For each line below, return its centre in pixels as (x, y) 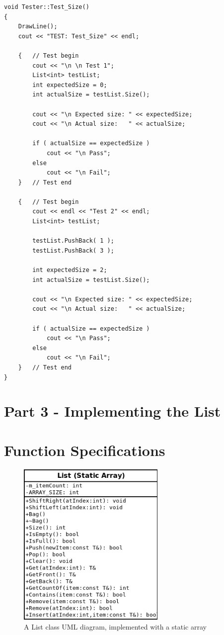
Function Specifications (85, 450)
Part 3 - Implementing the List (112, 411)
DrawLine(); (38, 27)
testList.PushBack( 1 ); (73, 241)
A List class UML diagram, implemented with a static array (115, 626)
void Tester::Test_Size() (47, 7)
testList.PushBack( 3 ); (73, 250)
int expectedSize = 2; (70, 270)
